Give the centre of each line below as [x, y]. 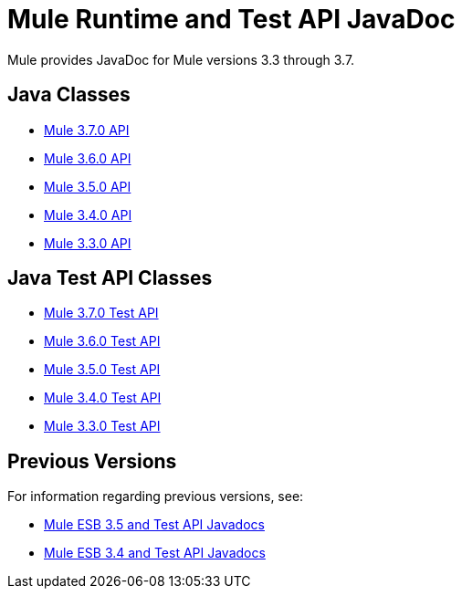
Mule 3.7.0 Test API [101, 313]
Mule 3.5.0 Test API [102, 370]
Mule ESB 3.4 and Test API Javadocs [155, 553]
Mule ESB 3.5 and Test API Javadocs [154, 525]
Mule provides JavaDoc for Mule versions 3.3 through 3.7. [181, 59]
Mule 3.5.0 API [88, 186]
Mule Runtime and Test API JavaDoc [231, 19]
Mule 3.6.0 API [88, 158]
